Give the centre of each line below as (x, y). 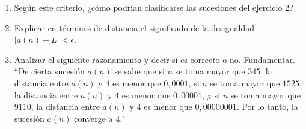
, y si (211, 94)
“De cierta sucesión (49, 71)
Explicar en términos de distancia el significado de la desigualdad (134, 27)
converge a (93, 118)
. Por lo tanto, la (267, 106)
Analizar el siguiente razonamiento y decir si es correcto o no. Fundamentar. (155, 59)
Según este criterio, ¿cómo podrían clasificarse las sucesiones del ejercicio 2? (154, 7)
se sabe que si (139, 71)
